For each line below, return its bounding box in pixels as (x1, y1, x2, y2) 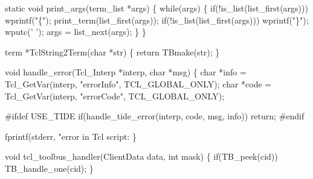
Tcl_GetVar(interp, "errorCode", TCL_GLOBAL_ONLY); (5, 89, 225, 102)
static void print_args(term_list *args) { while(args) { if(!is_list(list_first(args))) (5, 2, 308, 14)
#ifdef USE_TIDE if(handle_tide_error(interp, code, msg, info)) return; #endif (5, 110, 305, 122)
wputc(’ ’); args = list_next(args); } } (5, 25, 146, 38)
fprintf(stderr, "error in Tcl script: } (5, 130, 137, 142)
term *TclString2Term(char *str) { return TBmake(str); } (5, 45, 220, 58)
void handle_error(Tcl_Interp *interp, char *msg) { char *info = (5, 66, 247, 78)
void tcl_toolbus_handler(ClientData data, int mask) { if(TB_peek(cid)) (5, 150, 278, 163)
